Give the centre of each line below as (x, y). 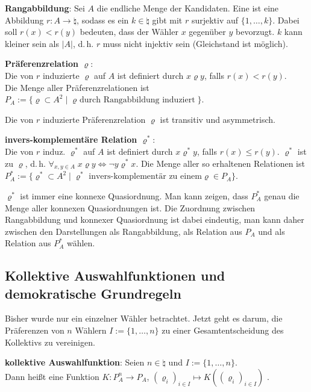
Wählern (91, 330)
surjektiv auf (215, 20)
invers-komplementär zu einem (145, 177)
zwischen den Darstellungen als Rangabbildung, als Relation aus (124, 231)
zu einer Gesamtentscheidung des (223, 330)
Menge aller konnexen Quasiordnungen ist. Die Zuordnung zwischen (130, 207)
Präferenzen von (35, 330)
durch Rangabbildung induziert (137, 100)
